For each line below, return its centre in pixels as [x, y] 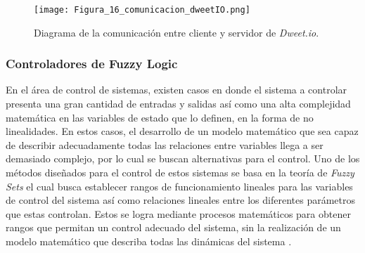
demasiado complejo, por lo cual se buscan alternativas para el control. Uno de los [183, 158]
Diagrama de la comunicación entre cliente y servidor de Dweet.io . [177, 32]
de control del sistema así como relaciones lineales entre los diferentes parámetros [180, 200]
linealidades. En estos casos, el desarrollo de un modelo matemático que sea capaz [182, 131]
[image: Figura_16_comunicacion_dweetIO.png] [142, 10]
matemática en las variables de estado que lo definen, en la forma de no [160, 117]
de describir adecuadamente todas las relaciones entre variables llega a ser [165, 144]
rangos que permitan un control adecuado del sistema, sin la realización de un [173, 227]
